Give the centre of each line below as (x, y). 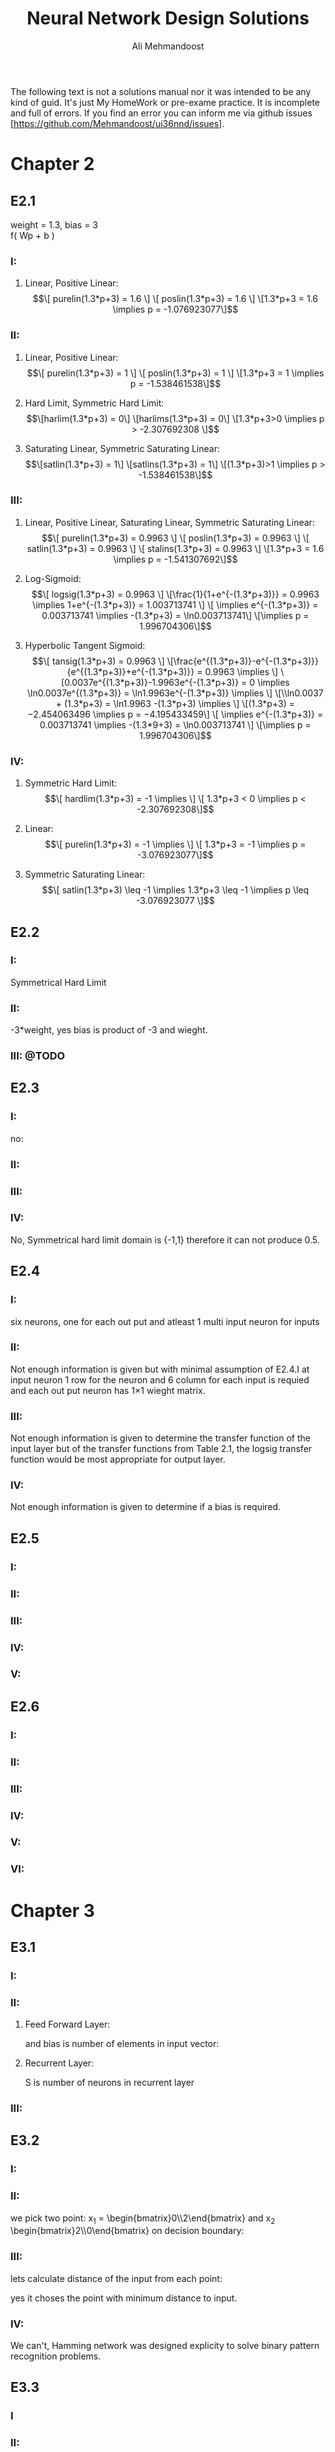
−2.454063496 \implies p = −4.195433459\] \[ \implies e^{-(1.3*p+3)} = (175, 714)
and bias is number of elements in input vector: (122, 2044)
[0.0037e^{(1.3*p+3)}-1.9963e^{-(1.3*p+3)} (150, 682)
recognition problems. (56, 2356)
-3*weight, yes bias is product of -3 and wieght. (109, 1030)
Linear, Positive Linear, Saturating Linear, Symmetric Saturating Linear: (169, 522)
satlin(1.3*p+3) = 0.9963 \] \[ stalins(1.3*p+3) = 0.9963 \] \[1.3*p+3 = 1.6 (175, 548)
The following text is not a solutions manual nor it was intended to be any (161, 91)
